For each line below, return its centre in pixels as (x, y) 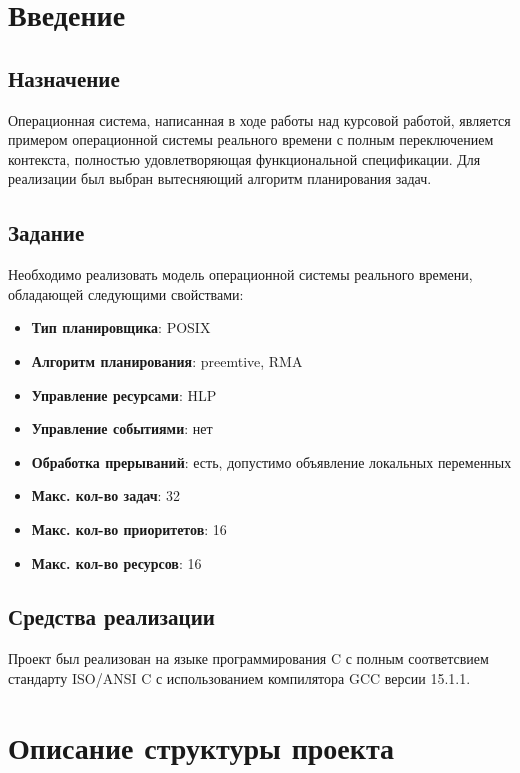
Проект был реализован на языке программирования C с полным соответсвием (248, 658)
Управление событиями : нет (122, 428)
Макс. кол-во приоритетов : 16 (129, 528)
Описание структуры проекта (201, 746)
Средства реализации (111, 616)
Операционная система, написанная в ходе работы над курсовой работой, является (259, 119)
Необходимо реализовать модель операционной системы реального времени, (240, 274)
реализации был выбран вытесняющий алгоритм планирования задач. (220, 178)
